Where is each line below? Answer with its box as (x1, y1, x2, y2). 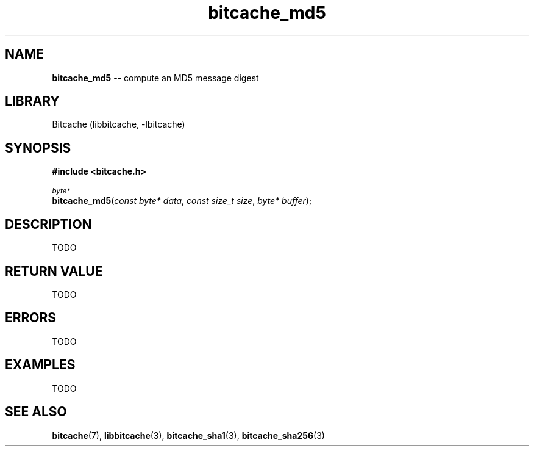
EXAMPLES (5, 357, 76, 373)
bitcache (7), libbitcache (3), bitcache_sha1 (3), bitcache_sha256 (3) (52, 430, 325, 441)
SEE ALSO (5, 404, 67, 420)
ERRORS (5, 310, 57, 326)
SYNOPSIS (5, 140, 71, 156)
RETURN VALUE (5, 263, 103, 279)
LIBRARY (5, 93, 60, 109)
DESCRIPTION (5, 216, 92, 232)
